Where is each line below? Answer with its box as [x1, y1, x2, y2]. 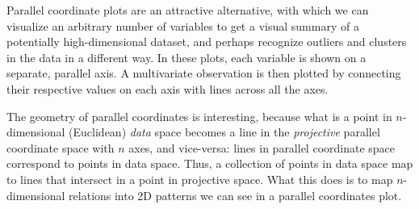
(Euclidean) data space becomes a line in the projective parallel [69, 123, 380, 140]
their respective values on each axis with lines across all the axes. [6, 80, 329, 97]
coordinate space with [6, 139, 115, 156]
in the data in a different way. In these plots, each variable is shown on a [6, 48, 367, 65]
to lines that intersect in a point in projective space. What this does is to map [6, 170, 393, 187]
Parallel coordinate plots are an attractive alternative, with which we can [6, 2, 369, 18]
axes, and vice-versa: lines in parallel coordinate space [128, 139, 396, 156]
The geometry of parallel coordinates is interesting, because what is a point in [6, 107, 392, 124]
